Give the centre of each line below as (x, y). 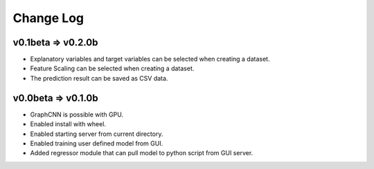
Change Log (48, 18)
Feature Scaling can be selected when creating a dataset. (112, 68)
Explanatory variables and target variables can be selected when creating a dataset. (150, 59)
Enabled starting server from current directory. (97, 134)
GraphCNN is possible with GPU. (77, 115)
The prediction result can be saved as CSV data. (99, 78)
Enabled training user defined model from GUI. (97, 143)
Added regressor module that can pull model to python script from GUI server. (142, 153)
